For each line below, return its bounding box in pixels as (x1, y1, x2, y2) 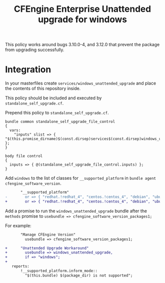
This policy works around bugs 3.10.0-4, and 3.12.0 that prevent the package (5, 42, 160, 48)
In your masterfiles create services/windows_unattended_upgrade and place (5, 80, 156, 86)
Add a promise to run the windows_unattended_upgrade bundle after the (5, 208, 147, 214)
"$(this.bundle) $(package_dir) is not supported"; (25, 273, 133, 278)
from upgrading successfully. (5, 47, 65, 53)
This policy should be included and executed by (5, 95, 102, 101)
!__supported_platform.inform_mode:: (20, 268, 98, 273)
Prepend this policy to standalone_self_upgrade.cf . (5, 110, 109, 116)
